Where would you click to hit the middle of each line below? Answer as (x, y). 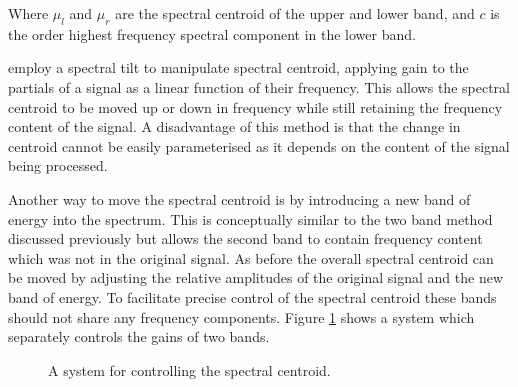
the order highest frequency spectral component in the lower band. (212, 33)
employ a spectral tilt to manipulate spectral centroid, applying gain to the (238, 67)
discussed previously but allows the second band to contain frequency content (245, 238)
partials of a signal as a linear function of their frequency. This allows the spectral (259, 86)
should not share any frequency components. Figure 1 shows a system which (241, 316)
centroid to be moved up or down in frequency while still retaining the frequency (255, 106)
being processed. (58, 165)
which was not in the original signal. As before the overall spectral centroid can (251, 257)
